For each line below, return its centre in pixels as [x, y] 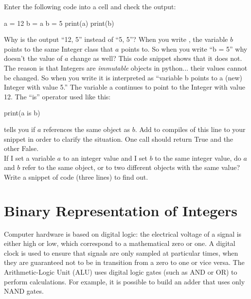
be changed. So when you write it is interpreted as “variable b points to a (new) [123, 77]
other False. [21, 148]
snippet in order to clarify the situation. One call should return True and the [119, 139]
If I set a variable [30, 158]
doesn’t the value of [33, 58]
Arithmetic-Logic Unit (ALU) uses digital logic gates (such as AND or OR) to [121, 272]
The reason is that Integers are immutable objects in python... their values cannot [126, 67]
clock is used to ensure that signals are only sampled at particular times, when [121, 252]
